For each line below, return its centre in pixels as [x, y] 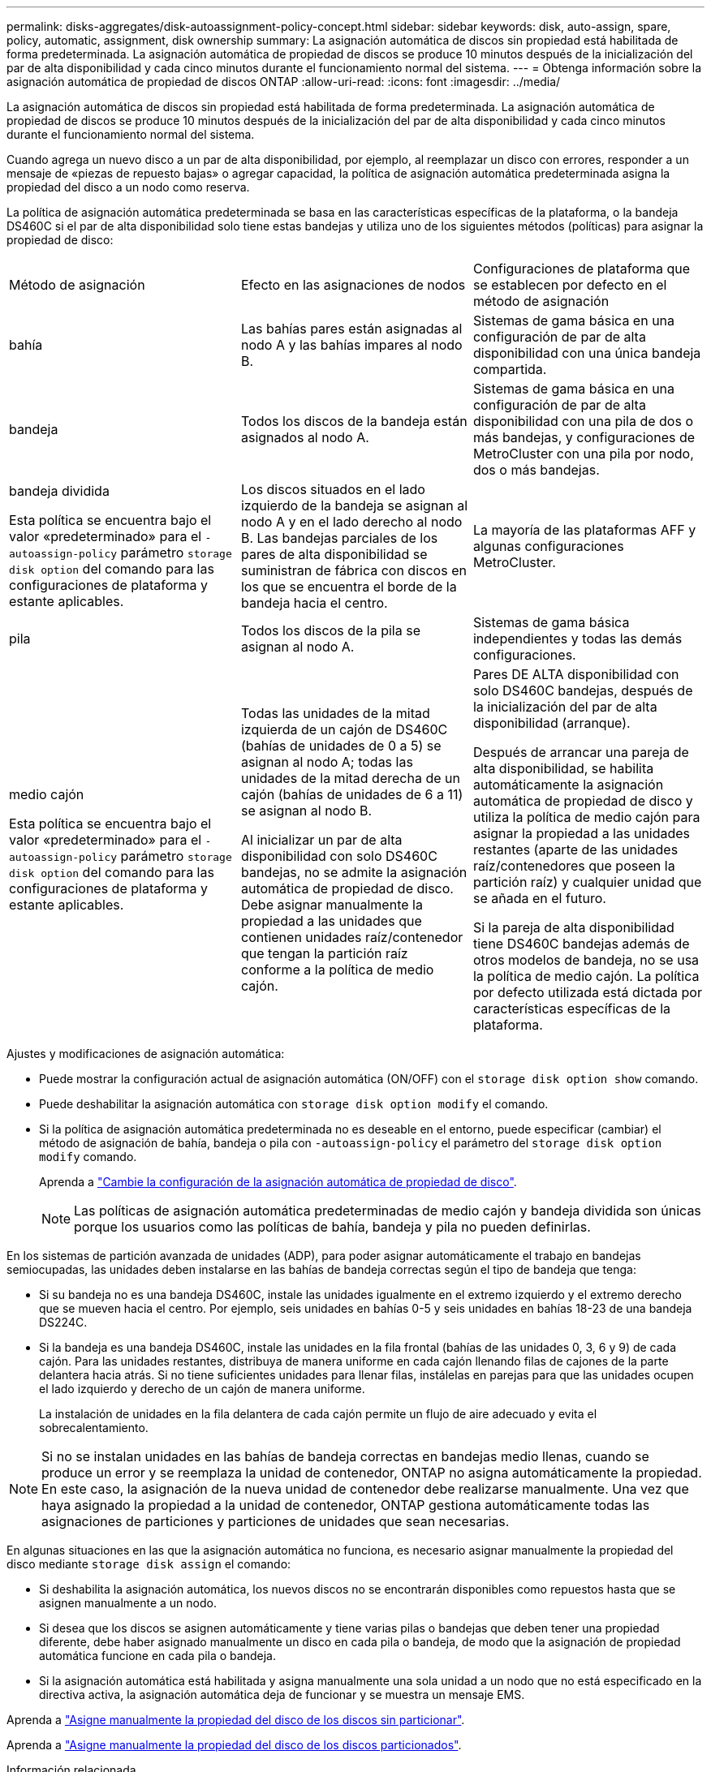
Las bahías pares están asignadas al [351, 329]
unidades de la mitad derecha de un [350, 778]
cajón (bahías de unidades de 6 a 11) [352, 794]
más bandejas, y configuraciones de [584, 437]
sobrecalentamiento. [94, 1428]
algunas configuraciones [548, 546]
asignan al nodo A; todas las [327, 762]
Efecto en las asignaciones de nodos [353, 285]
